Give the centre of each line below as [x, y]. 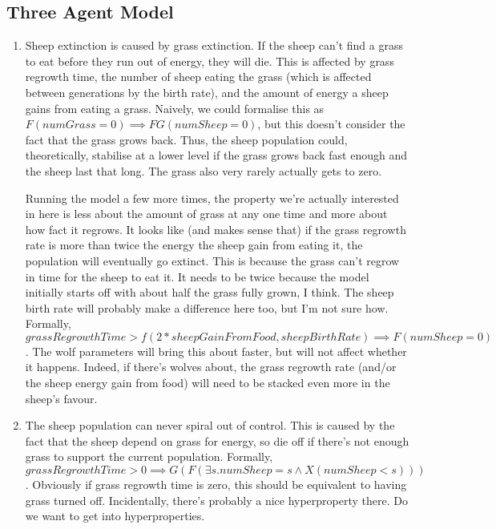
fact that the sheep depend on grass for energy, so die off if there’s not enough [217, 440]
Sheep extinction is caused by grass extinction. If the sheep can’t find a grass [214, 45]
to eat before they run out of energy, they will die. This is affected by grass [210, 61]
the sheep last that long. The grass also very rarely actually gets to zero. [204, 170]
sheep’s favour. [61, 398]
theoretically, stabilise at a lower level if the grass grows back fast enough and [216, 155]
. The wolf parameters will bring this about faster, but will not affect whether [216, 351]
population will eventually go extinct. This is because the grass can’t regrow [212, 260]
